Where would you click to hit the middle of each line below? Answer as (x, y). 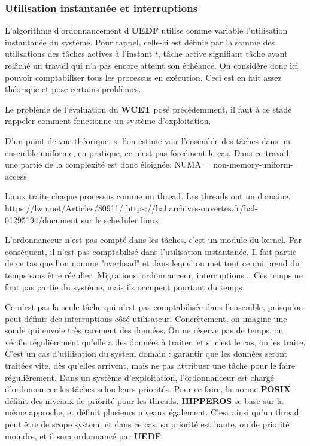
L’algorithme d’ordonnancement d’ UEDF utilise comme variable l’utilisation (146, 30)
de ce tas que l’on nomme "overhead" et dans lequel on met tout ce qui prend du (152, 263)
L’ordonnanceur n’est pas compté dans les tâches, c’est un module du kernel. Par (154, 240)
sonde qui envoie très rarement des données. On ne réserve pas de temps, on (144, 330)
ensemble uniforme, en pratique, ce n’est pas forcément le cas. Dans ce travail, (148, 152)
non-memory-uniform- (253, 164)
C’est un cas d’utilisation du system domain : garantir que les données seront (146, 354)
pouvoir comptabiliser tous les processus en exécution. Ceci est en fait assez (143, 77)
